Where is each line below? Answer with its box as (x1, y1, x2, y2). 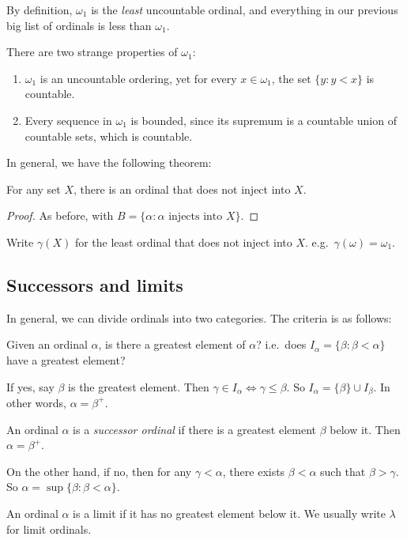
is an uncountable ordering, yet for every (40, 70, 237, 86)
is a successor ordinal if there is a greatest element (73, 421, 316, 437)
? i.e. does (256, 336, 307, 353)
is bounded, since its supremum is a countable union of (130, 111, 397, 128)
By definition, (6, 2, 73, 17)
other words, (6, 394, 66, 410)
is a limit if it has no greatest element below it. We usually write (73, 504, 386, 521)
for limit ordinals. (6, 520, 92, 537)
